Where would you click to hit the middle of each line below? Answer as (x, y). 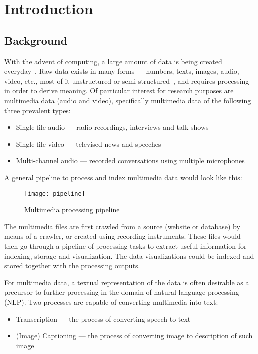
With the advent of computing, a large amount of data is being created (113, 61)
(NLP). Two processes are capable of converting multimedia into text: (111, 302)
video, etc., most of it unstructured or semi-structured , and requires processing (127, 80)
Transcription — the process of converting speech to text (103, 319)
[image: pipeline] (55, 194)
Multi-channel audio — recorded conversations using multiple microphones (130, 160)
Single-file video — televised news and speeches (88, 143)
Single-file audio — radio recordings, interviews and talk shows (112, 127)
